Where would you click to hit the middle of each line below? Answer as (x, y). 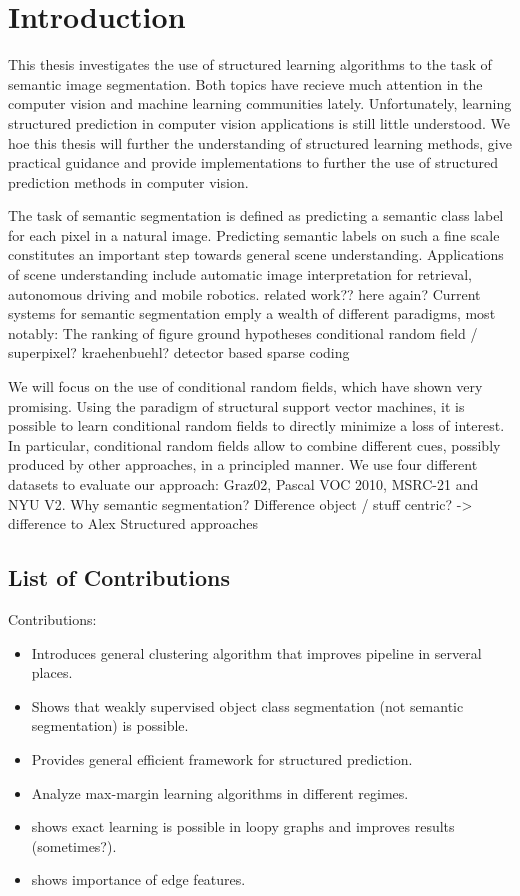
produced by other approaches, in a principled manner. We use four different (243, 464)
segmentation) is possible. (110, 725)
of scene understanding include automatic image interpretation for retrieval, (240, 274)
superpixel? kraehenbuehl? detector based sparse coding (179, 352)
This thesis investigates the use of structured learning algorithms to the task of (250, 64)
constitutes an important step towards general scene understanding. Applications (256, 254)
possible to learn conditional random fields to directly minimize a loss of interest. (256, 425)
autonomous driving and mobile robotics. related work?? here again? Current (244, 293)
